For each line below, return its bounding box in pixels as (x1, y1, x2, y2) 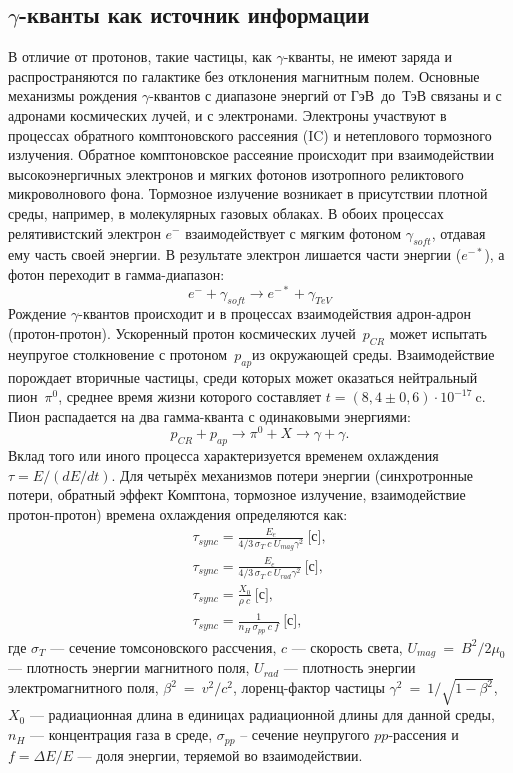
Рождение (8, 303, 67, 324)
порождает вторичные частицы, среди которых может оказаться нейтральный (8, 366, 478, 387)
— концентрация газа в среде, (30, 724, 213, 745)
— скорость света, (291, 636, 403, 657)
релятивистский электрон (8, 222, 161, 243)
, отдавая (431, 222, 486, 243)
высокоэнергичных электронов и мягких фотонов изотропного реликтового (8, 163, 464, 184)
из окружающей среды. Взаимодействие (252, 343, 495, 364)
